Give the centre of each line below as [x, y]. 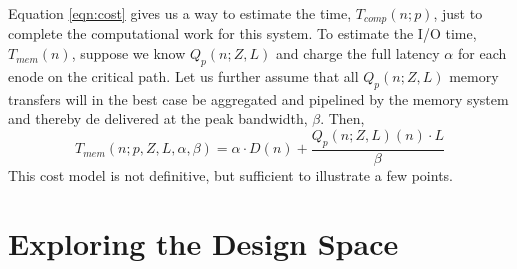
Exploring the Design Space [203, 243]
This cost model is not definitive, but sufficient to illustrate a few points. [230, 174]
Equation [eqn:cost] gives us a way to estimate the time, [180, 13]
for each [482, 53]
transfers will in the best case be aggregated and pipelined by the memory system [258, 98]
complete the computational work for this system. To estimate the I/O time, [242, 33]
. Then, [342, 118]
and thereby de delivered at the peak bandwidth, [158, 118]
